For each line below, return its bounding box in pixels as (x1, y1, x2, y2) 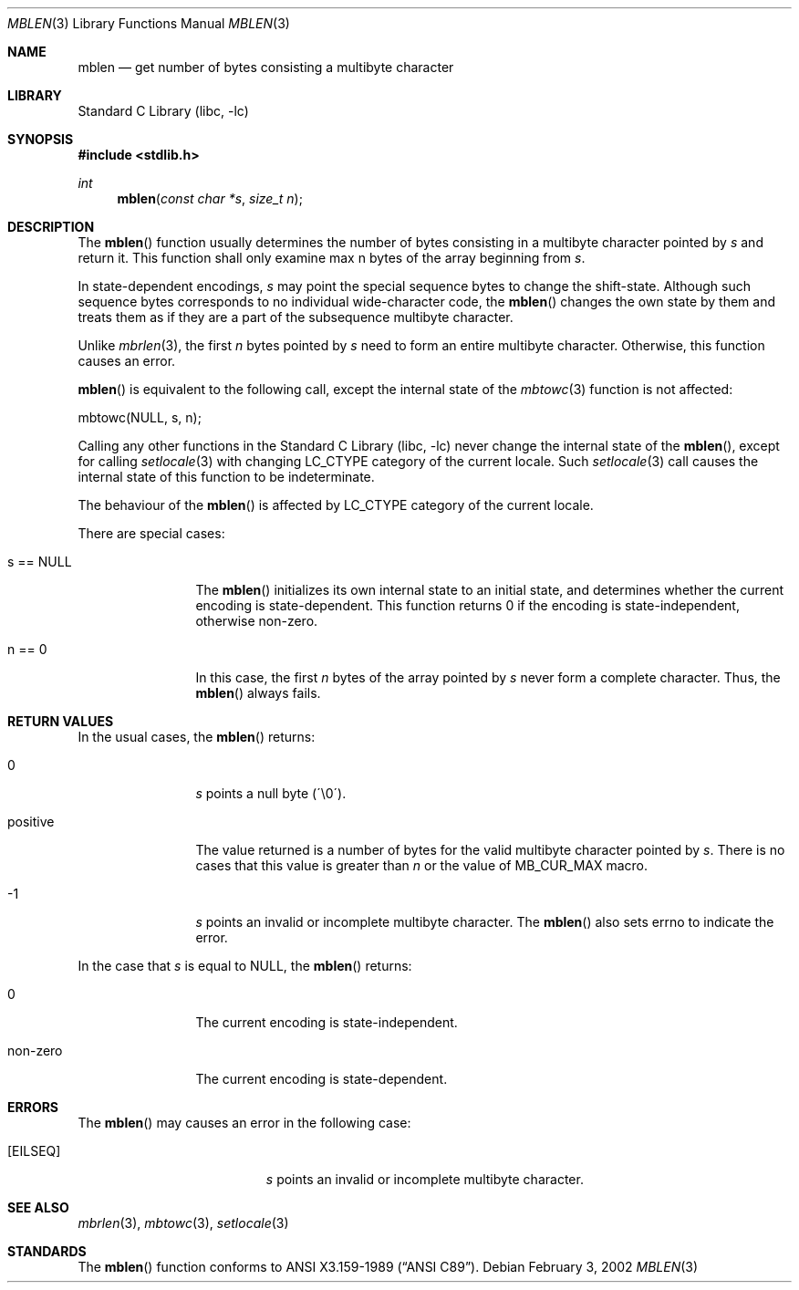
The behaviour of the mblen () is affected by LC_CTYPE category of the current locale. (78, 497, 594, 513)
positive (7, 814, 55, 829)
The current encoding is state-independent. (195, 1014, 458, 1030)
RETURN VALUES (7, 713, 114, 729)
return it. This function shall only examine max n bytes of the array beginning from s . (78, 250, 586, 265)
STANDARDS (7, 1243, 87, 1259)
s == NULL (7, 554, 72, 569)
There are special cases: (78, 525, 225, 541)
